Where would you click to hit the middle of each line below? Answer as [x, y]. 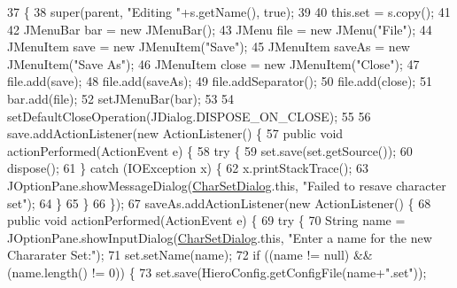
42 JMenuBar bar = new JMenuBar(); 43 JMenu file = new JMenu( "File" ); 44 [220, 29]
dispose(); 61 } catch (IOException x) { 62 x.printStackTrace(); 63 [188, 168]
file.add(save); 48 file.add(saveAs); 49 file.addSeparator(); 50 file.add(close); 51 [220, 81]
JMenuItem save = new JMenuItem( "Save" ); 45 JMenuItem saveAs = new [209, 47]
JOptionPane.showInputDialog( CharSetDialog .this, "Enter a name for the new [220, 237]
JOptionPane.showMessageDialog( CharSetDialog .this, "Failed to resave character [227, 185]
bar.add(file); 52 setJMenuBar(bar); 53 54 [121, 98]
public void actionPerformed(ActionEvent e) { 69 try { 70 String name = [206, 220]
